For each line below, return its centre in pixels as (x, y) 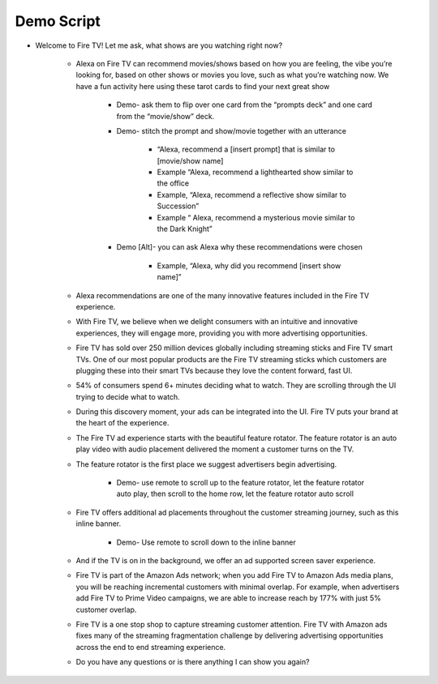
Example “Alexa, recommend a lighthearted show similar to (255, 172)
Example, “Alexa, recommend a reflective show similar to (251, 195)
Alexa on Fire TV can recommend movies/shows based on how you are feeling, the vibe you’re (234, 63)
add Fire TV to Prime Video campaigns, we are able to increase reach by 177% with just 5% (228, 598)
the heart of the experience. (122, 423)
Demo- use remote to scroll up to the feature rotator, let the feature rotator (240, 483)
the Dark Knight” (185, 229)
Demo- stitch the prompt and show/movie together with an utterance (231, 130)
